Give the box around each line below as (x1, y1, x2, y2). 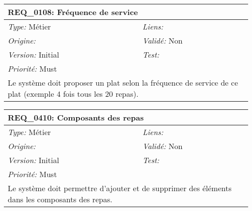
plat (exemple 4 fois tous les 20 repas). (8, 88, 139, 99)
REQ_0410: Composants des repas (8, 112, 144, 123)
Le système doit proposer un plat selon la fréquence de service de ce (8, 77, 238, 88)
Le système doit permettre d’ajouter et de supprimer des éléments (8, 182, 232, 194)
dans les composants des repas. (8, 194, 112, 205)
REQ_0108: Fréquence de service (8, 6, 138, 17)
